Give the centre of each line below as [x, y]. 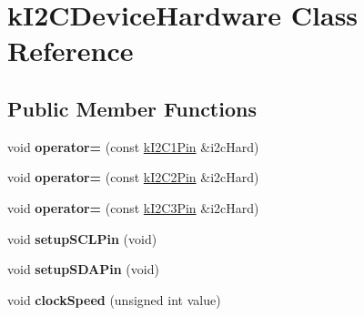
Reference [71, 51]
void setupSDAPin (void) [83, 269]
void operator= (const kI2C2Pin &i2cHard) [133, 177]
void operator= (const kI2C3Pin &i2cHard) [133, 207]
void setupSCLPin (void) [82, 238]
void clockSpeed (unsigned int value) [114, 299]
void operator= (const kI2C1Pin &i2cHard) [133, 146]
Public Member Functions [132, 108]
